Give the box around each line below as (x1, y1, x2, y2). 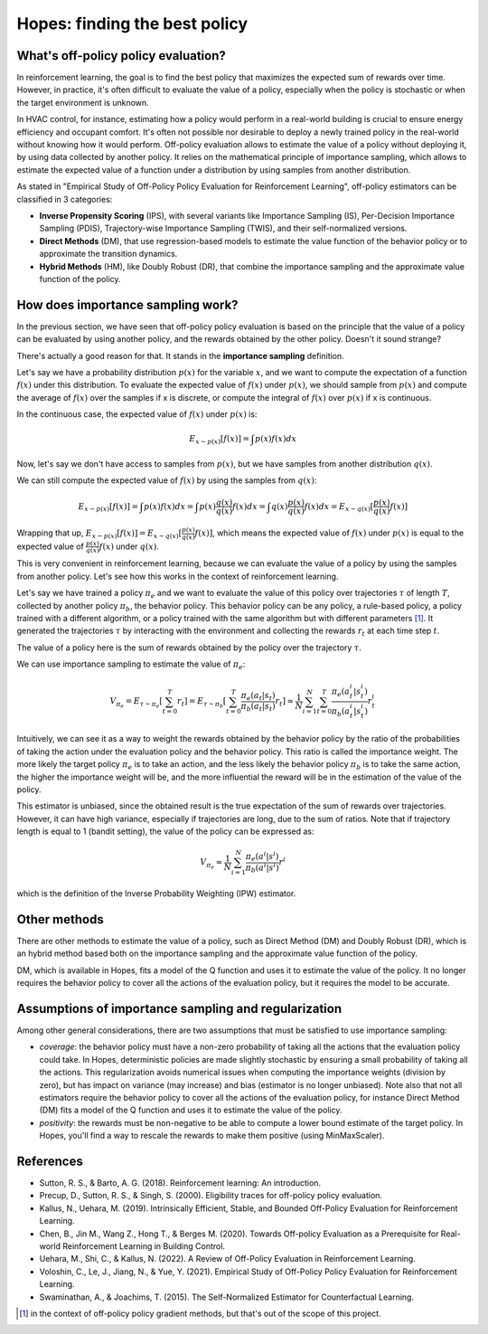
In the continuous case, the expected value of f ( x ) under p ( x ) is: (16, 409, 258, 420)
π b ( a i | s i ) (245, 860, 279, 875)
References (16, 1153, 83, 1168)
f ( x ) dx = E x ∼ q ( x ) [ (304, 501, 374, 514)
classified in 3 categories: (16, 194, 113, 204)
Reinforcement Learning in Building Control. (61, 1240, 226, 1252)
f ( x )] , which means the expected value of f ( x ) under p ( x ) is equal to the (194, 527, 465, 538)
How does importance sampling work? (16, 297, 239, 312)
